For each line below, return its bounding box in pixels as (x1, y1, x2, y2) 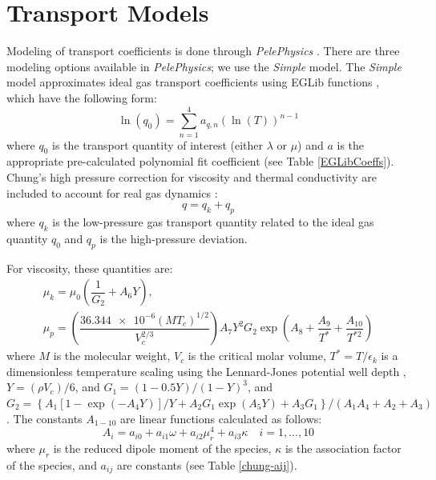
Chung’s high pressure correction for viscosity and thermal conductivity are (6, 169, 377, 186)
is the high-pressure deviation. (99, 230, 248, 246)
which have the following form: (6, 89, 157, 106)
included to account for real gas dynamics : (6, 184, 218, 201)
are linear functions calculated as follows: (120, 410, 322, 426)
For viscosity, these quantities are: (6, 259, 173, 276)
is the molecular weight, (53, 347, 171, 364)
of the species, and (6, 456, 97, 473)
